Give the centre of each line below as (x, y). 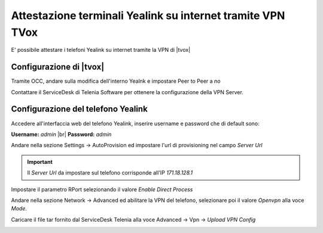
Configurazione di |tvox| (58, 67)
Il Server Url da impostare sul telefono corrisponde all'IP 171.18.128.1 (110, 173)
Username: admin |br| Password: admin (61, 134)
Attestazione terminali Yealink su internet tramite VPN (148, 15)
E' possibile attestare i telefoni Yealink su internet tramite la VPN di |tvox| (101, 50)
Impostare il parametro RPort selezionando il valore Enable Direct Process (102, 189)
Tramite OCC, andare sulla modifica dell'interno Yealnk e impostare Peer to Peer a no (116, 81)
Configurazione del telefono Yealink (79, 109)
